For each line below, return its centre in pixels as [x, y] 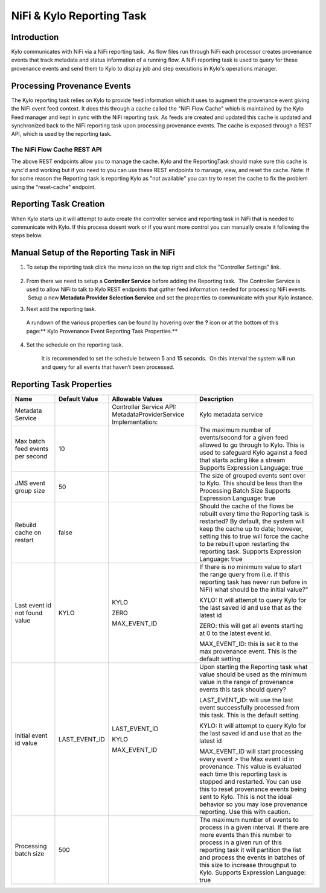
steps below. [27, 235]
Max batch [30, 441]
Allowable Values [137, 398]
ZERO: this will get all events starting [251, 626]
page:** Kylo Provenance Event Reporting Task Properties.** [102, 331]
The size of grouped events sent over [253, 475]
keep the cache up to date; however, [251, 528]
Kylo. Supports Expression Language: [253, 872]
